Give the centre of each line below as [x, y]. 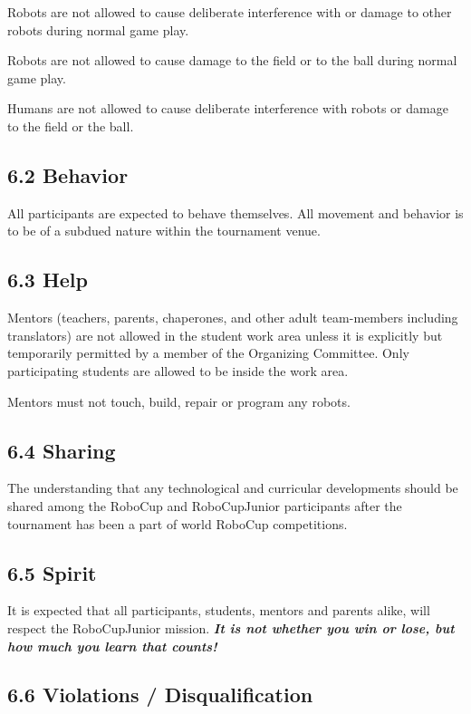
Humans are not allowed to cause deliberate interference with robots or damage [228, 108]
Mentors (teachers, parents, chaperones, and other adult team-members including [233, 318]
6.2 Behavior [68, 174]
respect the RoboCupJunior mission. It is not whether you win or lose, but [231, 627]
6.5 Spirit [52, 572]
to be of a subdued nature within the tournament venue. [164, 231]
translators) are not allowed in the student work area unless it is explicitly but [225, 335]
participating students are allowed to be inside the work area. [178, 370]
